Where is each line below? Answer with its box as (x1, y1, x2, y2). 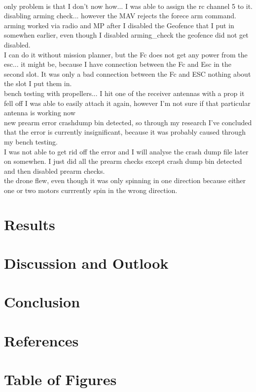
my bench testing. (4, 136, 58, 147)
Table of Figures (4, 369, 117, 390)
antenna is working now (4, 107, 75, 118)
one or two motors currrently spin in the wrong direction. (4, 185, 178, 195)
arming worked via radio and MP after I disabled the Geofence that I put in (4, 20, 234, 30)
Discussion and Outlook (4, 253, 169, 273)
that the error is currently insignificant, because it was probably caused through (4, 127, 246, 137)
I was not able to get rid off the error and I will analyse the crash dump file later (4, 146, 249, 156)
